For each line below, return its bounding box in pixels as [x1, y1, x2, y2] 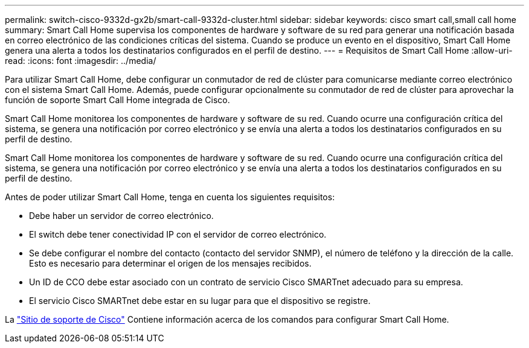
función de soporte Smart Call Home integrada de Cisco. [5, 95, 230, 105]
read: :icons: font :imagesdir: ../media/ [5, 55, 156, 66]
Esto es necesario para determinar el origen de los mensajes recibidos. [29, 258, 312, 268]
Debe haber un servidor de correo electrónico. [29, 210, 214, 221]
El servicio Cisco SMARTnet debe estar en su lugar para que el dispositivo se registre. [29, 296, 371, 306]
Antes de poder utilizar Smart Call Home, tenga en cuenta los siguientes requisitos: [5, 192, 335, 202]
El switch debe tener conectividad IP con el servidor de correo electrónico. [29, 229, 327, 239]
